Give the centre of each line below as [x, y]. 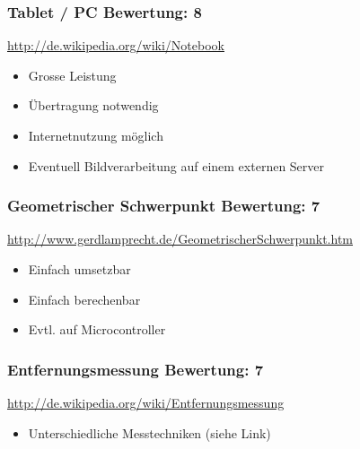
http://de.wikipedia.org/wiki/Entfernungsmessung [146, 402]
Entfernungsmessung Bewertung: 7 [136, 369]
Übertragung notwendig [93, 105]
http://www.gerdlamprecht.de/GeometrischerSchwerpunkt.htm [180, 239]
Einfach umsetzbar [79, 269]
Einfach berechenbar [84, 299]
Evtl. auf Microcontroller [97, 329]
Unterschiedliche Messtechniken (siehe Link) [149, 432]
